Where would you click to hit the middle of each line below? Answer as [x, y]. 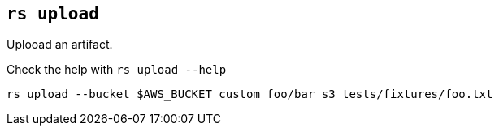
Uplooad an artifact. [60, 45]
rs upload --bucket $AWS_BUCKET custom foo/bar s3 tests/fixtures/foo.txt [250, 94]
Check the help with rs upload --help [117, 70]
